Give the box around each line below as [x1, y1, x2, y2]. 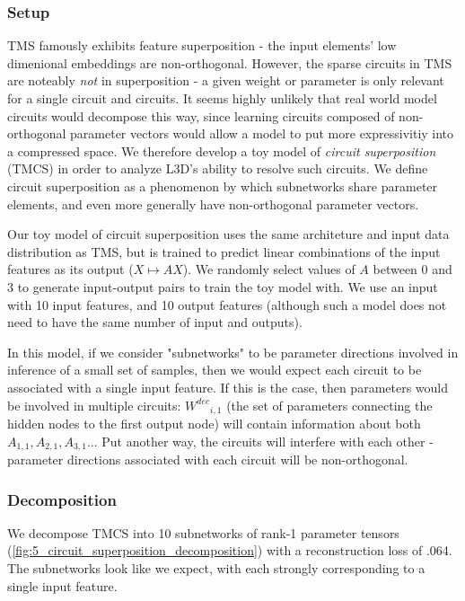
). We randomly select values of [182, 260, 355, 278]
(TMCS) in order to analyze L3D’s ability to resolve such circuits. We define [7, 159, 428, 178]
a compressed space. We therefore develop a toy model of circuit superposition [7, 141, 436, 160]
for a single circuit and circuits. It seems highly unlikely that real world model [7, 89, 437, 107]
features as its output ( [7, 260, 134, 278]
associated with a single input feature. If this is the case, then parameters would [7, 377, 449, 396]
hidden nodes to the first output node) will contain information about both [7, 413, 421, 432]
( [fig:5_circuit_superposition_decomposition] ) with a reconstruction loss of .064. [7, 541, 452, 560]
